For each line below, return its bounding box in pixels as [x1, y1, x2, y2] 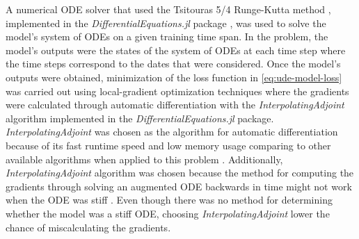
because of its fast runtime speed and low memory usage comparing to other [6, 138, 331, 152]
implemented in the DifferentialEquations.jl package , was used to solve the [6, 15, 326, 30]
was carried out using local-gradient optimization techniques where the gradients [6, 83, 349, 98]
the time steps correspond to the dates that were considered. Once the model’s [6, 56, 341, 71]
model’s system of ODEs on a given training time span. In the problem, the [6, 29, 328, 44]
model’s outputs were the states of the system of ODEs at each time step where [6, 42, 346, 57]
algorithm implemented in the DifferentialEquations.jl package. [6, 110, 274, 125]
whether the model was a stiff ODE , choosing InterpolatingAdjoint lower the [6, 206, 330, 220]
